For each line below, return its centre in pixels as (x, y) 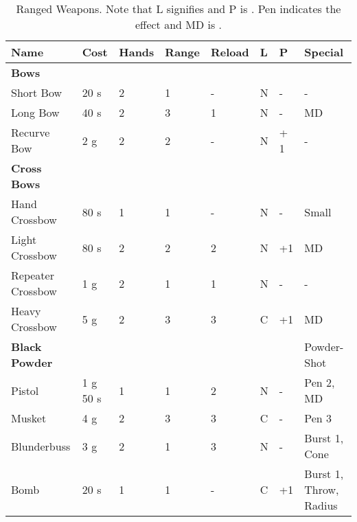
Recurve (31, 132)
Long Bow (35, 112)
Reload (230, 52)
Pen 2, (320, 382)
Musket (29, 418)
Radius (321, 505)
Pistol (25, 390)
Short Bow (37, 92)
